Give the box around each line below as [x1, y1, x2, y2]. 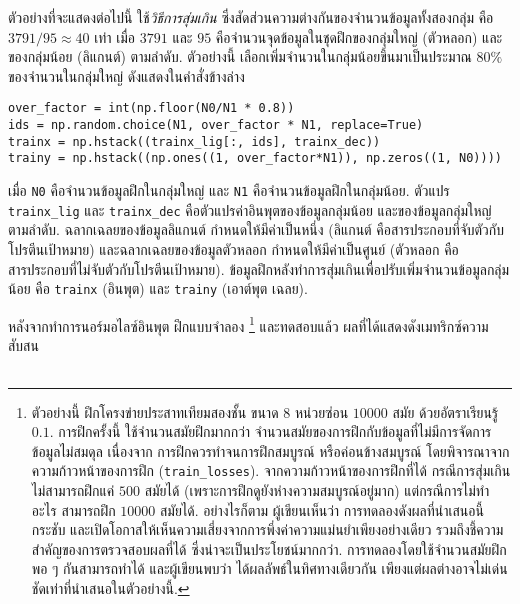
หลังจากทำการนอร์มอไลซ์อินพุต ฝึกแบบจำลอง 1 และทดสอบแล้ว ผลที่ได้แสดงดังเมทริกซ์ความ [8, 312, 489, 336]
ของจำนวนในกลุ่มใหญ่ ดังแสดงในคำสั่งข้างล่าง [8, 65, 245, 86]
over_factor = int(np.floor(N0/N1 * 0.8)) [8, 101, 295, 116]
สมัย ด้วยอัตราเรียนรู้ [392, 401, 499, 422]
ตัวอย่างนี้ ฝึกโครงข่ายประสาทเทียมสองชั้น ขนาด [31, 401, 279, 422]
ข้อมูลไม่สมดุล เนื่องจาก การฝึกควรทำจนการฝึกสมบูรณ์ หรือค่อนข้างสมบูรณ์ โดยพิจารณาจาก [31, 440, 510, 461]
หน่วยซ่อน [294, 401, 349, 422]
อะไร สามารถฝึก [31, 499, 116, 520]
